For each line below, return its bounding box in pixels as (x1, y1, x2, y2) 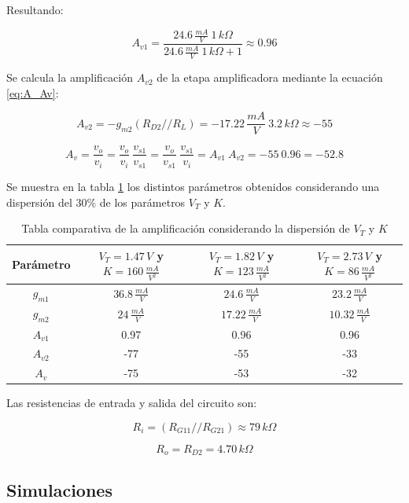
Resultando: (6, 2, 64, 17)
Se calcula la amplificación (6, 69, 133, 86)
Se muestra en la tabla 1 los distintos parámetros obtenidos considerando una (6, 178, 380, 194)
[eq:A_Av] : (6, 84, 59, 101)
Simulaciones (6, 477, 112, 501)
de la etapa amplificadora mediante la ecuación (157, 69, 383, 86)
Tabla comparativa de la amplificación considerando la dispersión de (21, 220, 350, 237)
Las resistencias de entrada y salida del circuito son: (6, 395, 257, 411)
